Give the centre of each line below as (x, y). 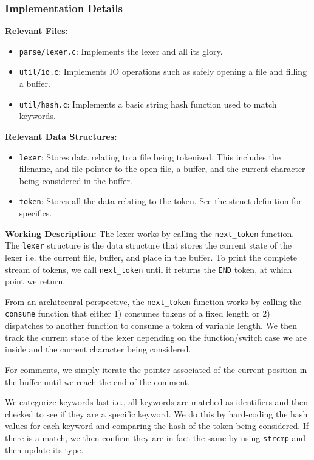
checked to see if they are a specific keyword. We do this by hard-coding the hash (156, 414)
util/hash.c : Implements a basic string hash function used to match (148, 104)
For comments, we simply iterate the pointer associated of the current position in (156, 369)
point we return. (35, 281)
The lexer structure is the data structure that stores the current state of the (148, 245)
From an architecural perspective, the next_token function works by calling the (153, 301)
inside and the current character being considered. (98, 349)
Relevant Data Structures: (61, 136)
